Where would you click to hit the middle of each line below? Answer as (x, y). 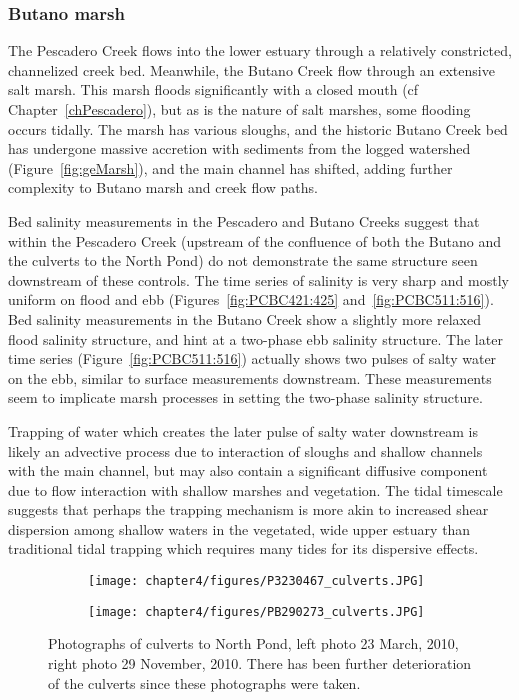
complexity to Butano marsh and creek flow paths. (163, 187)
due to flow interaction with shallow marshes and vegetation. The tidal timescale (255, 489)
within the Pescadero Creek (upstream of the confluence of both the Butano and (254, 240)
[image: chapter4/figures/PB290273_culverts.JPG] (256, 611)
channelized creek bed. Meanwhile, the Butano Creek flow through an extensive (251, 69)
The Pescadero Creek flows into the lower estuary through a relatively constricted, (260, 50)
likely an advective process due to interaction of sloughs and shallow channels (245, 450)
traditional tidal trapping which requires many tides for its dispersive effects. (243, 548)
